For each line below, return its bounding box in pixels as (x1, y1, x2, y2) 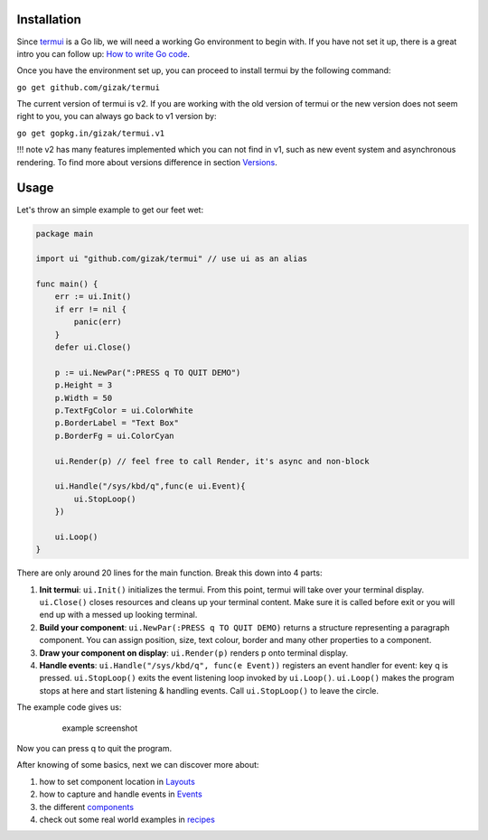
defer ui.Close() (54, 342, 132, 352)
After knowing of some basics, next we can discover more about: (16, 760, 259, 770)
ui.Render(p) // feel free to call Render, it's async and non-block (54, 456, 370, 466)
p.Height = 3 (54, 380, 113, 390)
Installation (16, 12, 81, 27)
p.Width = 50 (54, 393, 113, 403)
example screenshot (61, 723, 138, 733)
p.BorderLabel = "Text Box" (54, 418, 180, 428)
